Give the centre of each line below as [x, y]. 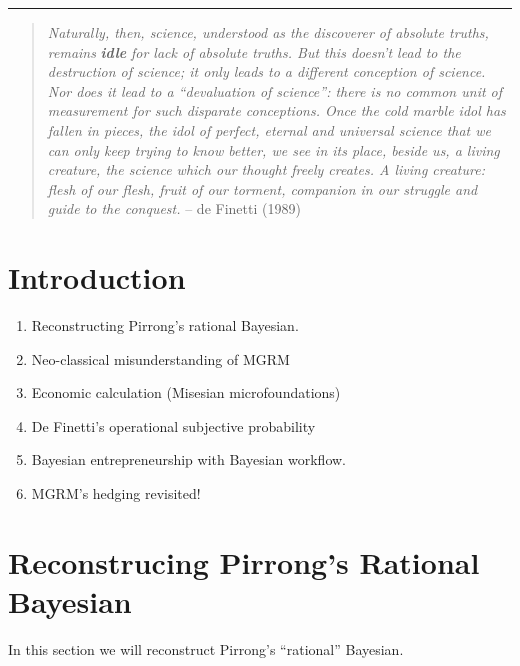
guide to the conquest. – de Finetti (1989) [174, 208]
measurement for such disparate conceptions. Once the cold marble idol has [276, 110]
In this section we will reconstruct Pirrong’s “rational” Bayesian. [206, 648]
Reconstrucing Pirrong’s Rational [244, 561]
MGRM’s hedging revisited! [116, 493]
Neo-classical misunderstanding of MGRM [160, 358]
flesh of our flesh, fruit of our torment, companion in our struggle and [262, 188]
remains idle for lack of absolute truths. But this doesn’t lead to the [254, 51]
